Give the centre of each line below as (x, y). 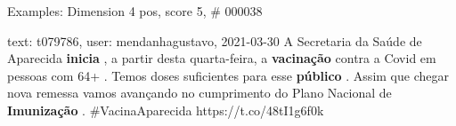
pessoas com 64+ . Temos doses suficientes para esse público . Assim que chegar (228, 75)
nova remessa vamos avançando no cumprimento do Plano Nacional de (199, 93)
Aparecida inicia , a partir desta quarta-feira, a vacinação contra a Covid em (222, 58)
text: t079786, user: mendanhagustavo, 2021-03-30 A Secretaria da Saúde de (215, 40)
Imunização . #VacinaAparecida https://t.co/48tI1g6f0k (166, 110)
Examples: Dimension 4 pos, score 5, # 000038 (135, 11)
